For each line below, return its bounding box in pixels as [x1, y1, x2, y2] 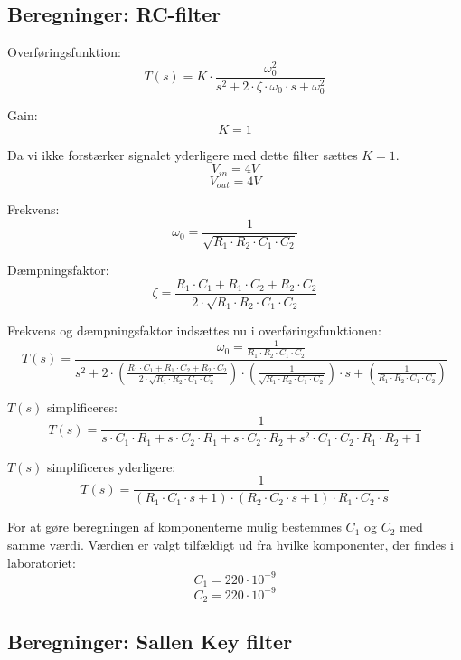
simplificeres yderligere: [46, 457, 176, 476]
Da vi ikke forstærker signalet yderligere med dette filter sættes [7, 145, 358, 164]
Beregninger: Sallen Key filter [7, 627, 293, 655]
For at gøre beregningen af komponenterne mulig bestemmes [7, 517, 342, 536]
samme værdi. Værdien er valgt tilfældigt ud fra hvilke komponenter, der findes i [7, 534, 454, 553]
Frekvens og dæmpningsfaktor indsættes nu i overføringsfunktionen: [7, 321, 381, 340]
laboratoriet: [7, 552, 76, 571]
